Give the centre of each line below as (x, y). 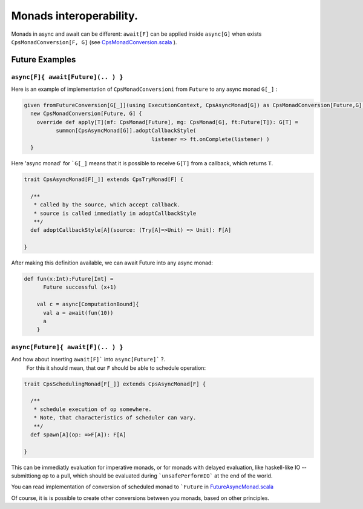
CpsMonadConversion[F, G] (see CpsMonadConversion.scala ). (94, 42)
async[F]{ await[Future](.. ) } (67, 77)
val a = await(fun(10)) (78, 313)
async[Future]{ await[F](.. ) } (67, 347)
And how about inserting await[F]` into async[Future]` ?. (88, 360)
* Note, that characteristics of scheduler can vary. (115, 418)
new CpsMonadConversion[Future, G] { (86, 114)
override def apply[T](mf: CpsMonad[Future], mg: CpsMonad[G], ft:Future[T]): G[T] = (168, 122)
